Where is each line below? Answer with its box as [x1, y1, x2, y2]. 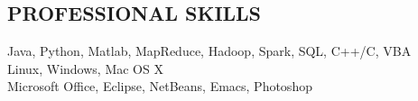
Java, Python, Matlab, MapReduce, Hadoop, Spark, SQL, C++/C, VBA [7, 41, 412, 60]
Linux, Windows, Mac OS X [7, 59, 163, 78]
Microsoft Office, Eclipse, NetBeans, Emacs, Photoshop [7, 77, 312, 96]
